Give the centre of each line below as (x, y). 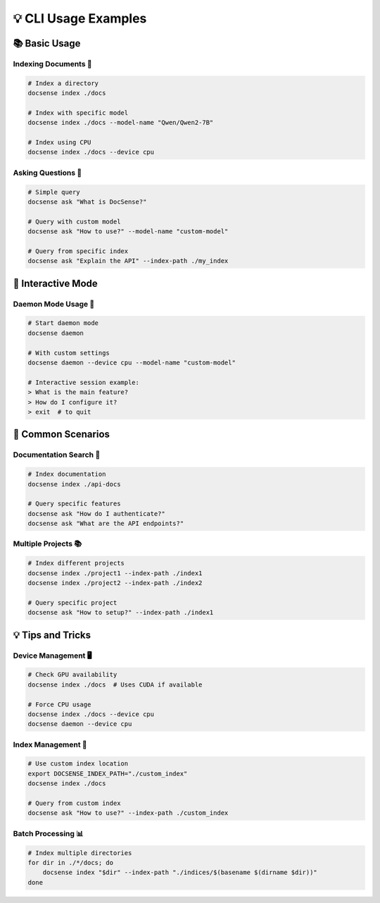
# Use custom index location (78, 764)
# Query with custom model (74, 221)
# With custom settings (69, 353)
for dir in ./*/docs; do (71, 862)
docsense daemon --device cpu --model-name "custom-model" (132, 363)
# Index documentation (67, 474)
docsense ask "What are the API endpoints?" (106, 524)
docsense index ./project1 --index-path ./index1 (115, 573)
